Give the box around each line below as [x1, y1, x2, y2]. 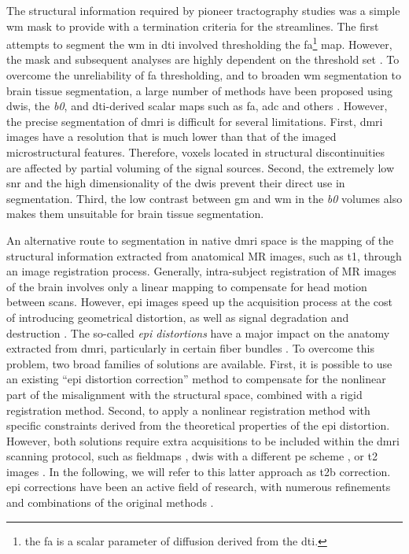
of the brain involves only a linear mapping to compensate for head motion [6, 278, 367, 294]
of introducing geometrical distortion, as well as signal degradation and [6, 308, 349, 325]
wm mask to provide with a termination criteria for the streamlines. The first [6, 17, 379, 34]
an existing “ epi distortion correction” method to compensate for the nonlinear [6, 371, 386, 387]
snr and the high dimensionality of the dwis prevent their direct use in [6, 175, 345, 191]
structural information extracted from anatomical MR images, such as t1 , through [6, 247, 402, 264]
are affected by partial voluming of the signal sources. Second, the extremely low [6, 159, 395, 175]
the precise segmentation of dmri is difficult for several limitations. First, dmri [6, 113, 383, 129]
